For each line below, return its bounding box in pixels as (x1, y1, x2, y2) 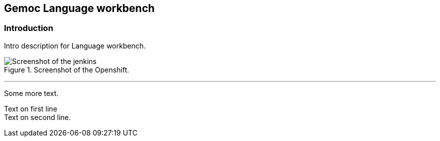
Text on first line (4, 104, 57, 113)
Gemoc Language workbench (4, 2, 155, 14)
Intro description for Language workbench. (4, 41, 146, 50)
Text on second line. (4, 112, 71, 121)
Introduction (4, 23, 53, 33)
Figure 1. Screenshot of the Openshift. (4, 65, 130, 74)
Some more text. (4, 88, 59, 97)
